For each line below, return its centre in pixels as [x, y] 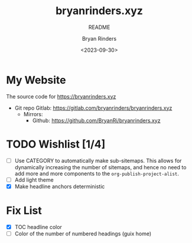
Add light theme [34, 180]
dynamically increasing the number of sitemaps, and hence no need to [100, 167]
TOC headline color [38, 227]
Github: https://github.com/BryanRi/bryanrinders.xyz [96, 120]
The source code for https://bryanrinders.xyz [61, 96]
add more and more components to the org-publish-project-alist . [97, 173]
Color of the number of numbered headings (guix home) [83, 234]
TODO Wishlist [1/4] [56, 144]
